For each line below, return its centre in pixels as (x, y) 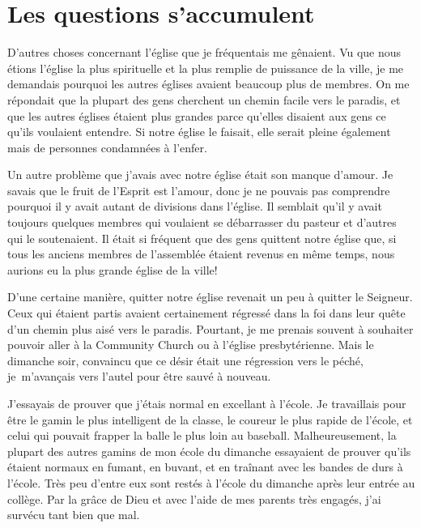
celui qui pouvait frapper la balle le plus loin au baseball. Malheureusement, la (202, 435)
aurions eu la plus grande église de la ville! (113, 269)
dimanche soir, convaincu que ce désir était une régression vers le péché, (185, 360)
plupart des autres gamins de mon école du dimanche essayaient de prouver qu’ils (209, 451)
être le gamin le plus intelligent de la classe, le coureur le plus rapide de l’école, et (210, 419)
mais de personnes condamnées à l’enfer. (107, 147)
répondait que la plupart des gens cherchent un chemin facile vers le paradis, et (204, 99)
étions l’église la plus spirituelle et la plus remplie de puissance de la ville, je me (206, 68)
